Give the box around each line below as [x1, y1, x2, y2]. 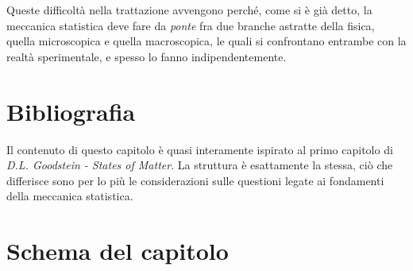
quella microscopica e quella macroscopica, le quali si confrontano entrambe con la [6, 33, 407, 49]
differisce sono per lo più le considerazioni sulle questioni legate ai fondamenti [6, 172, 384, 188]
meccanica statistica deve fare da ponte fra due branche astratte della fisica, [6, 17, 375, 33]
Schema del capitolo [6, 234, 229, 267]
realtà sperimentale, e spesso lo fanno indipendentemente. [6, 48, 287, 64]
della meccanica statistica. [6, 188, 133, 204]
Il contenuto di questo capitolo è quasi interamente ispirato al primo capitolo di [6, 141, 393, 157]
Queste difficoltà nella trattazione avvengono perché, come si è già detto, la [6, 2, 372, 17]
